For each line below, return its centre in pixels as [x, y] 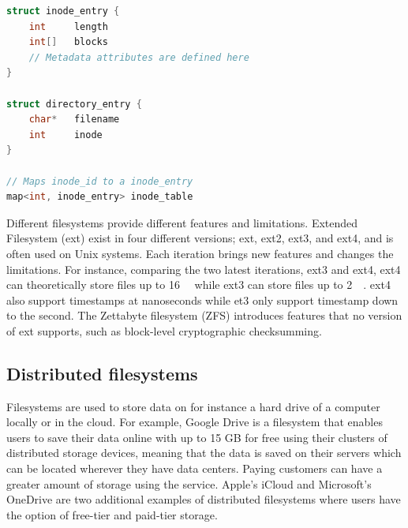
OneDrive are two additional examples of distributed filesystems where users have [204, 499]
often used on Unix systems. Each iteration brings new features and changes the [200, 253]
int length [68, 26]
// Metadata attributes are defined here [139, 57]
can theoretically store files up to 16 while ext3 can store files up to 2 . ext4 [198, 285]
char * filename [74, 120]
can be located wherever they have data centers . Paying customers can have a [195, 468]
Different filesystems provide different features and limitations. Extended [182, 222]
